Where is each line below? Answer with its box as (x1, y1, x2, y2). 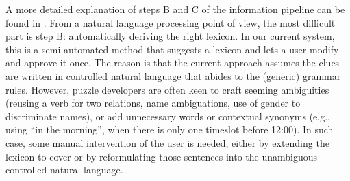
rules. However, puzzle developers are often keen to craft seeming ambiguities (5, 82, 329, 96)
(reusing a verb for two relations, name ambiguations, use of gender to (5, 96, 301, 110)
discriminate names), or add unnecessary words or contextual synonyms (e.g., (5, 109, 330, 123)
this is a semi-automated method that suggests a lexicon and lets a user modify (5, 42, 339, 56)
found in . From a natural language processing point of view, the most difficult (5, 15, 336, 29)
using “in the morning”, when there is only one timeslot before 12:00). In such (5, 122, 334, 137)
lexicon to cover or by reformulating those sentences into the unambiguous (5, 149, 318, 163)
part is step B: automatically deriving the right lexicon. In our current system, (5, 29, 335, 43)
